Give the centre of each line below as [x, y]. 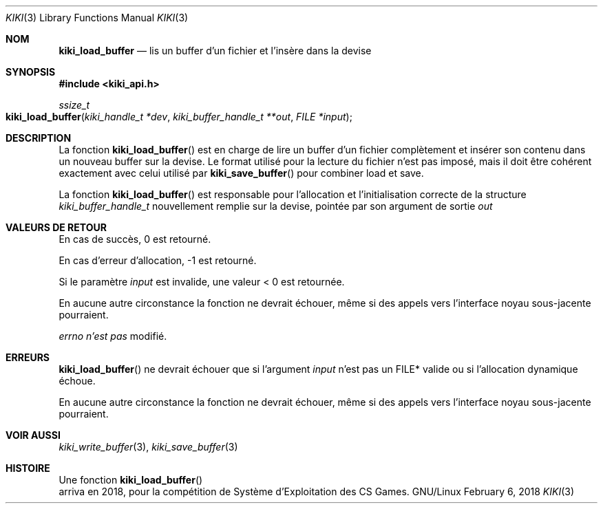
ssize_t [74, 105]
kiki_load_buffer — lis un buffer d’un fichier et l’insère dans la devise [215, 51]
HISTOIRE [28, 468]
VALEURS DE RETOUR [56, 227]
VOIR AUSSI [33, 435]
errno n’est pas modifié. [113, 336]
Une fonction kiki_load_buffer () [131, 480]
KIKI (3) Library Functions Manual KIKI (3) [97, 18]
